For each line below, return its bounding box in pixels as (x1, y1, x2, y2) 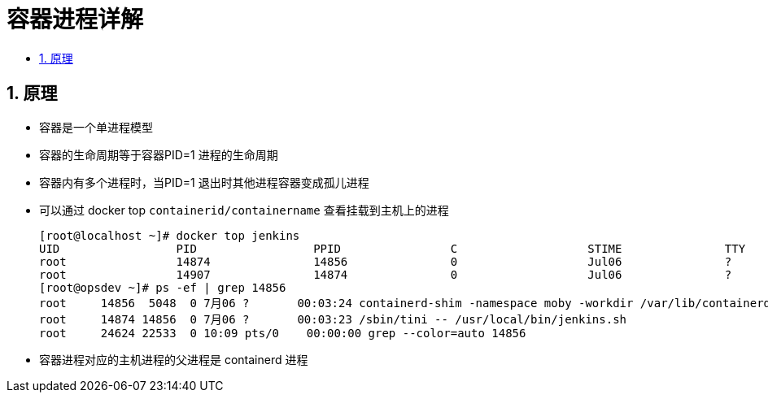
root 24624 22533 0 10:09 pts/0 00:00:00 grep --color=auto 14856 (39, 326, 526, 340)
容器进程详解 (7, 6, 144, 33)
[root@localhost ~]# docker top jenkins (39, 228, 300, 242)
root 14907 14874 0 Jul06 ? (39, 267, 732, 281)
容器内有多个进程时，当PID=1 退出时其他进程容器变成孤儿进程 (39, 175, 369, 189)
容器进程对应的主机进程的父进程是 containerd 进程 (39, 352, 308, 366)
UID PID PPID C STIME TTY (39, 241, 746, 255)
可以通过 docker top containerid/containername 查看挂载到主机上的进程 (39, 202, 449, 217)
